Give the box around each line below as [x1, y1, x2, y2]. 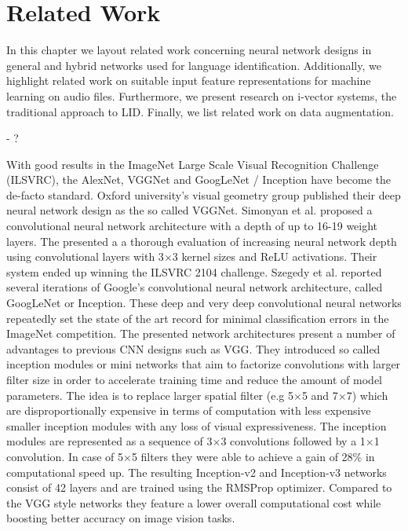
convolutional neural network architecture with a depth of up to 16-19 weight [6, 218, 378, 234]
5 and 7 [301, 386, 338, 403]
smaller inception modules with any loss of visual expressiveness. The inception [6, 417, 387, 434]
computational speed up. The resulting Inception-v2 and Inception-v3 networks [6, 463, 387, 480]
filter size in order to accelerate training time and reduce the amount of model [6, 372, 383, 387]
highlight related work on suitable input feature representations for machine [6, 72, 371, 89]
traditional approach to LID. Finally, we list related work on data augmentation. [6, 103, 394, 119]
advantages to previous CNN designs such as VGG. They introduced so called [6, 340, 381, 357]
